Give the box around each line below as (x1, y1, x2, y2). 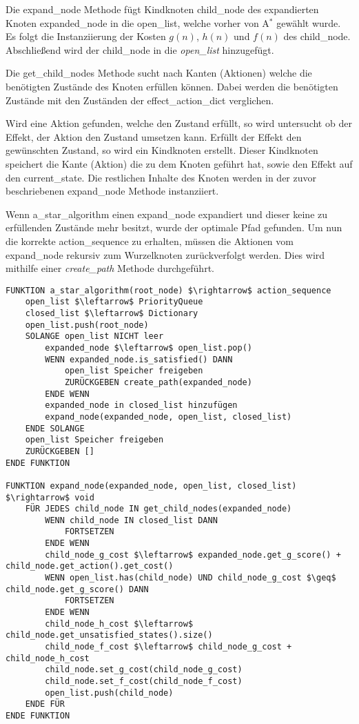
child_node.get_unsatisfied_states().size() (6, 630, 213, 640)
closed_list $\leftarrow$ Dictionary (25, 309, 198, 318)
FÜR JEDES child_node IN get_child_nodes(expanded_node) (25, 504, 292, 514)
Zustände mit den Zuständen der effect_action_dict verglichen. (6, 92, 274, 107)
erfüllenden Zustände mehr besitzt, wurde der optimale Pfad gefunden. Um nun (6, 220, 342, 235)
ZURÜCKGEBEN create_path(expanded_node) (64, 377, 252, 387)
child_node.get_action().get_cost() (6, 561, 174, 571)
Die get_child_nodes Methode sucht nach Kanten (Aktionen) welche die (6, 66, 312, 80)
